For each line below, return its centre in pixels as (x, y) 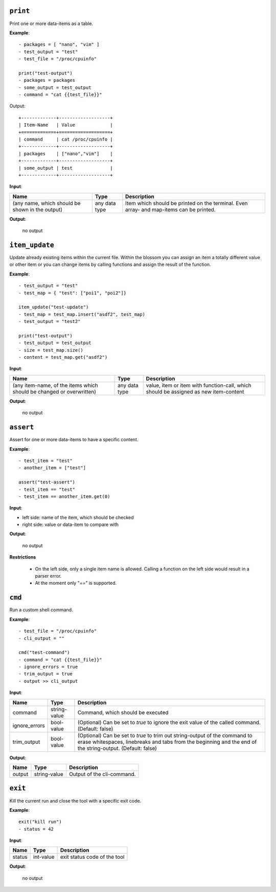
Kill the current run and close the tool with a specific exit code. (75, 800)
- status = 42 (36, 829)
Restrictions (23, 557)
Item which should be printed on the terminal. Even (187, 203)
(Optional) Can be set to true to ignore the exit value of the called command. (169, 722)
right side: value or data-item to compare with (71, 524)
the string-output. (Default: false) (117, 748)
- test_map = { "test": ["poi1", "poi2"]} (73, 293)
